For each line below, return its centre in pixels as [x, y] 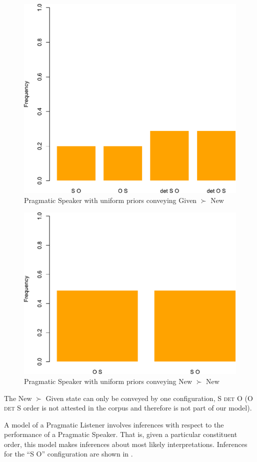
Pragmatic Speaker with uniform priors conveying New [108, 381]
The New [18, 398]
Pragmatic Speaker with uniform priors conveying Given [110, 200]
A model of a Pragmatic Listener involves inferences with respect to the [114, 424]
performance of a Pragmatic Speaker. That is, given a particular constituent [121, 434]
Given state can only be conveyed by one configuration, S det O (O [149, 398]
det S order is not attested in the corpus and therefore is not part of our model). [128, 408]
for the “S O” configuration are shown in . [68, 454]
